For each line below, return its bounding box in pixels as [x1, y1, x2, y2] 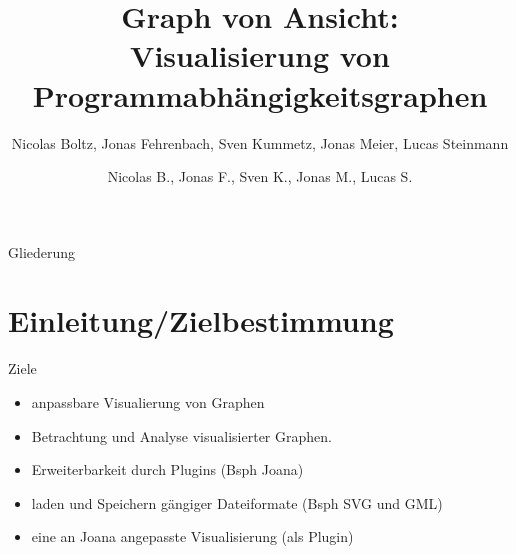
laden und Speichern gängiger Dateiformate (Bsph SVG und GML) [31, 492, 443, 513]
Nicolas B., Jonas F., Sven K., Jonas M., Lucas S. [107, 166, 413, 187]
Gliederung [8, 241, 76, 262]
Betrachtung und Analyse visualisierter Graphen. [31, 425, 332, 446]
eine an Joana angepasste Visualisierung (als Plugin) [31, 526, 354, 547]
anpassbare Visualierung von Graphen [31, 392, 265, 412]
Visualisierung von [130, 35, 390, 76]
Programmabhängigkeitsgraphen [32, 74, 488, 115]
